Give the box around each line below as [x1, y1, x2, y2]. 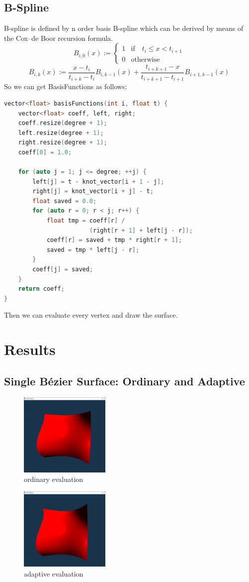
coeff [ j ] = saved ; [32, 266, 93, 273]
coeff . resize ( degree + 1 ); [18, 119, 107, 127]
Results [4, 339, 56, 359]
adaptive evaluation [24, 568, 83, 579]
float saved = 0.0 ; [32, 197, 97, 205]
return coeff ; [18, 285, 65, 293]
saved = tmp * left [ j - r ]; [46, 246, 140, 253]
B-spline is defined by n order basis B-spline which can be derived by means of [4, 23, 244, 33]
